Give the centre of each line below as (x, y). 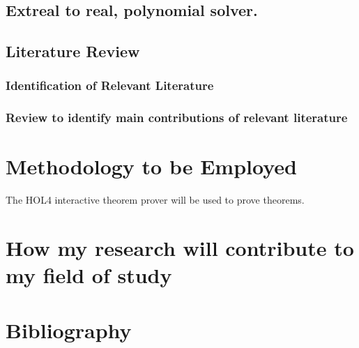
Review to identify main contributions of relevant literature (177, 118)
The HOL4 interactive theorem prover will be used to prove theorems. (155, 200)
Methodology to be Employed (151, 166)
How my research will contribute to (180, 248)
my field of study (89, 275)
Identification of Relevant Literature (110, 85)
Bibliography (69, 330)
